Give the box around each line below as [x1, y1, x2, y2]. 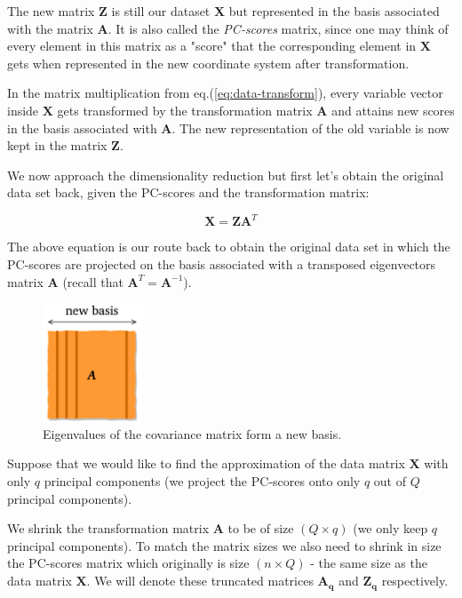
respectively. [381, 571, 449, 590]
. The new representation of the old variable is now [171, 118, 450, 137]
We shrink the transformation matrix [7, 519, 210, 538]
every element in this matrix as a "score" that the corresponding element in [7, 36, 417, 55]
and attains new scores [331, 100, 455, 119]
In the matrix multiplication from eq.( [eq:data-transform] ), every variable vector [7, 84, 443, 102]
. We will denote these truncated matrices [86, 571, 314, 590]
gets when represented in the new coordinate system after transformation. [7, 53, 410, 72]
